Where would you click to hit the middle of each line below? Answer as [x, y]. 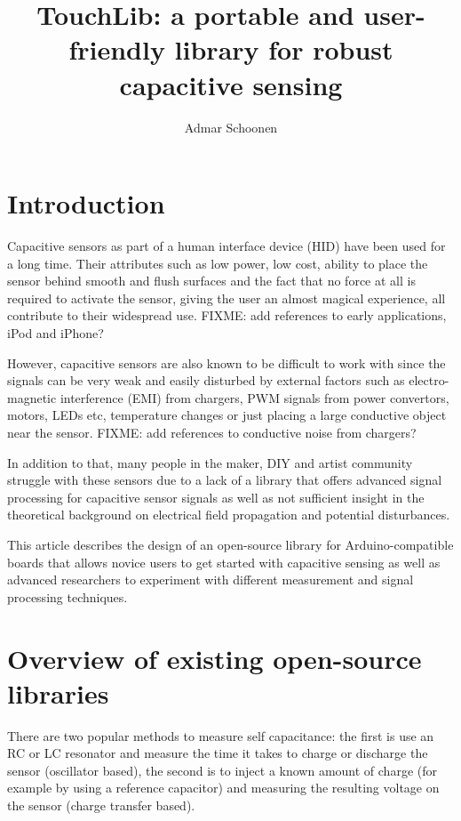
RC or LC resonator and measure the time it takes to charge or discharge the [218, 753]
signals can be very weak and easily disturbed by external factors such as [206, 380]
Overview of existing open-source [215, 658]
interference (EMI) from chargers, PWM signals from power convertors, [254, 397]
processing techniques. [68, 596]
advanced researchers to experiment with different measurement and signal [211, 580]
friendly [117, 49]
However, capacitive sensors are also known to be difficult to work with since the [227, 362]
